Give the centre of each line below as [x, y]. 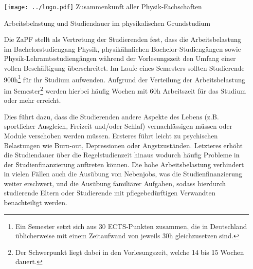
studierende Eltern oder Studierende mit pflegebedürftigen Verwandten [110, 193]
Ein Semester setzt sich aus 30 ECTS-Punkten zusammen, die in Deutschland [131, 226]
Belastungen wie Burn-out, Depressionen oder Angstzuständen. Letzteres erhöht [123, 145]
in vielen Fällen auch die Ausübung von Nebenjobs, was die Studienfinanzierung [123, 174]
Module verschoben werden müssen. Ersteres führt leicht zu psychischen [111, 135]
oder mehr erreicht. [33, 100]
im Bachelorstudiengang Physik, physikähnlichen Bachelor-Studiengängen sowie [123, 48]
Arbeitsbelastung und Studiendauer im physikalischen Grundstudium [107, 23]
